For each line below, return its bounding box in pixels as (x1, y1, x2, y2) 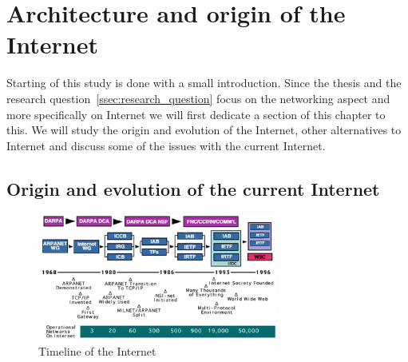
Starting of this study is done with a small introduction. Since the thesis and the (6, 74, 402, 91)
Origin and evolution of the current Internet (6, 176, 380, 201)
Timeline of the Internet (38, 343, 156, 359)
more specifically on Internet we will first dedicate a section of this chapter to (6, 105, 386, 122)
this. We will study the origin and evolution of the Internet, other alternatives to (6, 121, 402, 138)
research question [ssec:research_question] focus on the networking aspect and (6, 90, 390, 106)
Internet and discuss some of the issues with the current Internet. (6, 137, 326, 153)
